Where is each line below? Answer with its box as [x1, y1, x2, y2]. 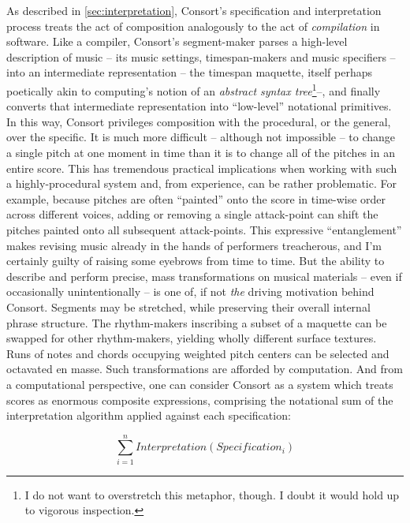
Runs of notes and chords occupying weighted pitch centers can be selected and [6, 345, 389, 361]
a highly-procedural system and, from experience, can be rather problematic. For [6, 175, 397, 192]
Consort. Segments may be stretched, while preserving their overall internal [6, 298, 371, 315]
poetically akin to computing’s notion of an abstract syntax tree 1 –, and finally [6, 80, 381, 99]
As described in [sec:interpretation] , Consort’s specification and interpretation [6, 2, 382, 18]
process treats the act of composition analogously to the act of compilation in [6, 17, 380, 34]
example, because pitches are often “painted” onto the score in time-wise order [6, 190, 386, 207]
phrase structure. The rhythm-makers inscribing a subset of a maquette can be [6, 314, 387, 331]
